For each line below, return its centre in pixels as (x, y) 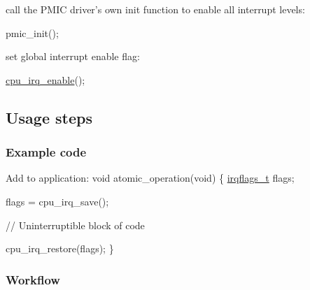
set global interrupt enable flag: (73, 56)
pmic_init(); (32, 32)
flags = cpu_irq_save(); (57, 201)
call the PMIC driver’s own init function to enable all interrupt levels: (155, 9)
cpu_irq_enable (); (45, 79)
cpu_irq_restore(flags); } (60, 248)
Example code (46, 152)
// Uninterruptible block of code (75, 225)
